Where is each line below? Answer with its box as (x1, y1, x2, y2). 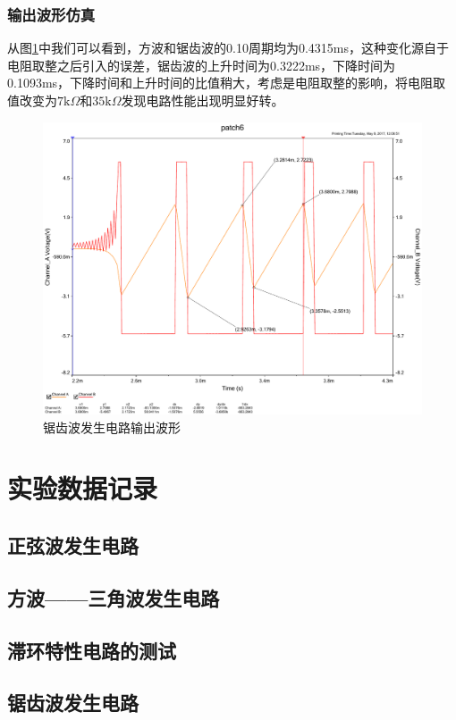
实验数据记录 (7, 470, 158, 507)
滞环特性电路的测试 (7, 636, 176, 664)
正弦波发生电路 (7, 532, 139, 559)
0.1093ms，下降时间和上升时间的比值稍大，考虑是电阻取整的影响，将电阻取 (7, 73, 446, 92)
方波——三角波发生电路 (7, 583, 220, 611)
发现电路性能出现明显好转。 (121, 91, 284, 109)
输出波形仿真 (7, 3, 96, 25)
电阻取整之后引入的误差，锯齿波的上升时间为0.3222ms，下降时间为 (7, 55, 396, 74)
